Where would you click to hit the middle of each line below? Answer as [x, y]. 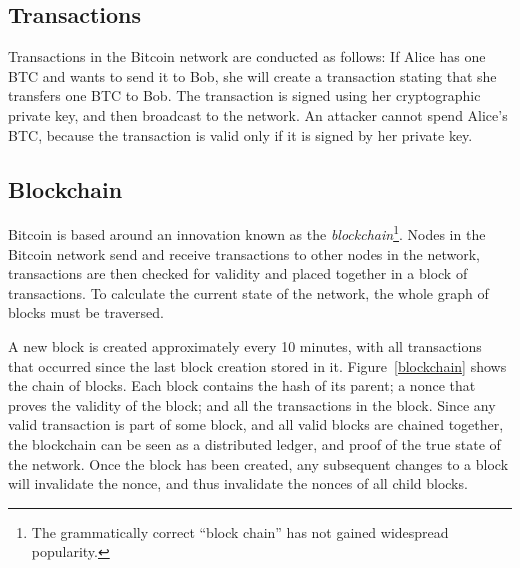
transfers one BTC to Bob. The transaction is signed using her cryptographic [244, 95]
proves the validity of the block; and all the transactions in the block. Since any [252, 404]
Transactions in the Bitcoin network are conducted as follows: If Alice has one [247, 56]
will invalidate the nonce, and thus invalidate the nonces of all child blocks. [238, 483]
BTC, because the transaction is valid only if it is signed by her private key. [240, 134]
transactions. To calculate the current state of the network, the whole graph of [248, 292]
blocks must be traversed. [86, 312]
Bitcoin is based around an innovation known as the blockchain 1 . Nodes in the [247, 233]
